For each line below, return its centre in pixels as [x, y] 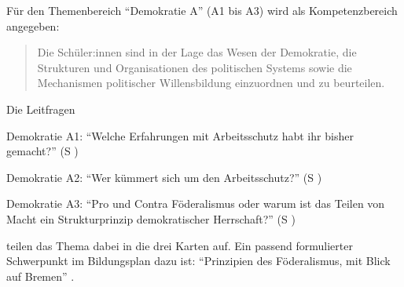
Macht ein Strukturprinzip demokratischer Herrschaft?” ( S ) [151, 218]
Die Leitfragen [41, 109]
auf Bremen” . [40, 276]
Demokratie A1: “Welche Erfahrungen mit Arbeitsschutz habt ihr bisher [180, 135]
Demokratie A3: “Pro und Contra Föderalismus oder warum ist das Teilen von [196, 203]
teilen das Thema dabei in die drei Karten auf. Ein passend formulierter [180, 245]
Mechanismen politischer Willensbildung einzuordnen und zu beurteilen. [211, 83]
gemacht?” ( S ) [42, 151]
